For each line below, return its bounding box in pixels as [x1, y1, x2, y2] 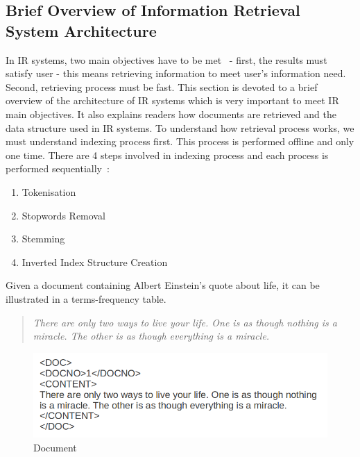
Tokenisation [22, 184, 76, 199]
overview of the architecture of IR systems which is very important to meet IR [6, 93, 339, 108]
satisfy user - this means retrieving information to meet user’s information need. [6, 66, 346, 81]
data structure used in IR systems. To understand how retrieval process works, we [6, 120, 354, 135]
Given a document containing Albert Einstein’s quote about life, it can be [6, 278, 320, 292]
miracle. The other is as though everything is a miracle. [33, 329, 270, 343]
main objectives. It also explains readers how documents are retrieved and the [6, 106, 336, 121]
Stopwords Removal [22, 208, 105, 222]
